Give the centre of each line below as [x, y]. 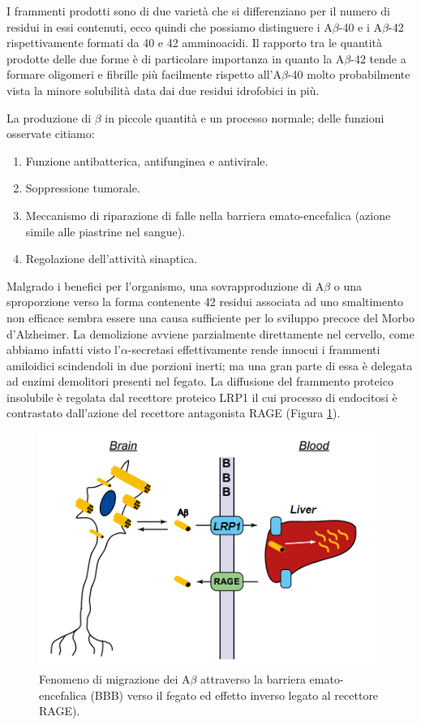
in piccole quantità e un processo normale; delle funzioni [245, 117]
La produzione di [49, 117]
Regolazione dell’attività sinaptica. [112, 259]
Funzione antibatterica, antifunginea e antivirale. [147, 160]
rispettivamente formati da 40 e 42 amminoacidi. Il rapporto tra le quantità [195, 43]
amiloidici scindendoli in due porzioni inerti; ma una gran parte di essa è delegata [210, 365]
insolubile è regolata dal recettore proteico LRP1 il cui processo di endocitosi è [202, 397]
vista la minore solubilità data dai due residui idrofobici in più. [163, 90]
